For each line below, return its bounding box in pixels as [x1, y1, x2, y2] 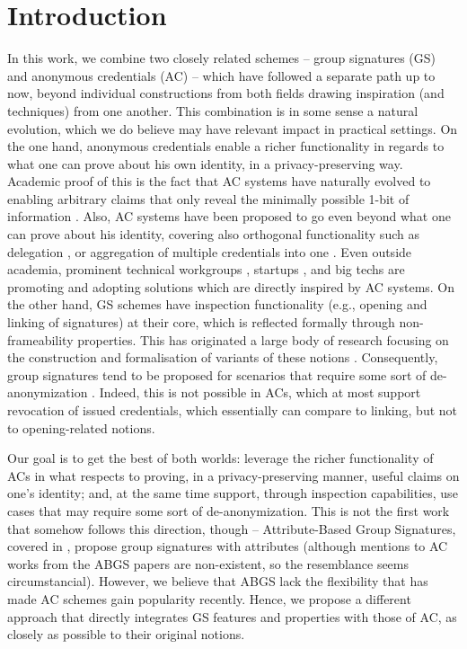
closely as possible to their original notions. [7, 625, 245, 644]
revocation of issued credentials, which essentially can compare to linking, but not [7, 401, 458, 419]
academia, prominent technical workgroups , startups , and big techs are [7, 260, 405, 279]
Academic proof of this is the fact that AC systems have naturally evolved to [7, 172, 431, 191]
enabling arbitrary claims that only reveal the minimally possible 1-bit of [7, 189, 410, 208]
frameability [7, 330, 74, 349]
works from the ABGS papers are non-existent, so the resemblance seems [7, 554, 410, 573]
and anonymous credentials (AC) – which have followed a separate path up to [7, 66, 436, 84]
